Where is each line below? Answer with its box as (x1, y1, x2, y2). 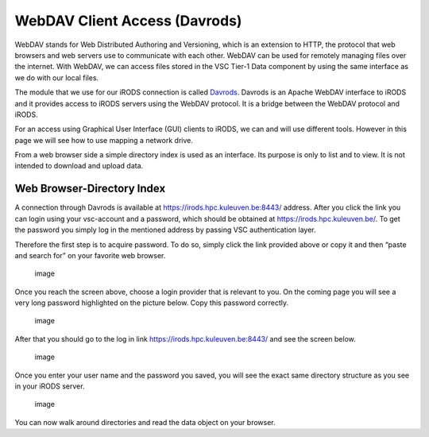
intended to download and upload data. (14, 161, 144, 171)
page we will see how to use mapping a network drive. (14, 135, 194, 145)
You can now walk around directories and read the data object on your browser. (14, 417, 276, 427)
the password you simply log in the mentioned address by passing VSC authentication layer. (14, 225, 316, 234)
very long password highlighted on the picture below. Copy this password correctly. (14, 298, 289, 307)
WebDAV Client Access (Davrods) (14, 12, 242, 29)
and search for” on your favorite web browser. (14, 250, 166, 260)
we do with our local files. (14, 72, 99, 83)
